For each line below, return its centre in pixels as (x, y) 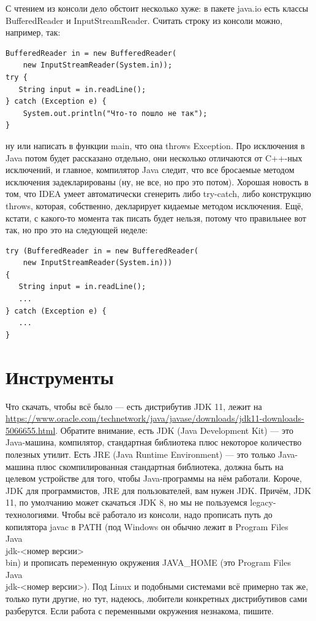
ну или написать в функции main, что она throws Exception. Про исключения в (155, 145)
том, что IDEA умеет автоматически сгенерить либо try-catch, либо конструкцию (159, 194)
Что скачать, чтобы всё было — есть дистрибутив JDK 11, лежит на (134, 406)
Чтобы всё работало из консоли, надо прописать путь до (167, 514)
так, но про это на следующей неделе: (77, 230)
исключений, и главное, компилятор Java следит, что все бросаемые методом (150, 170)
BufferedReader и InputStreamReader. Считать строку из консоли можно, (144, 20)
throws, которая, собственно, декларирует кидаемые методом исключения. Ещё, (155, 205)
